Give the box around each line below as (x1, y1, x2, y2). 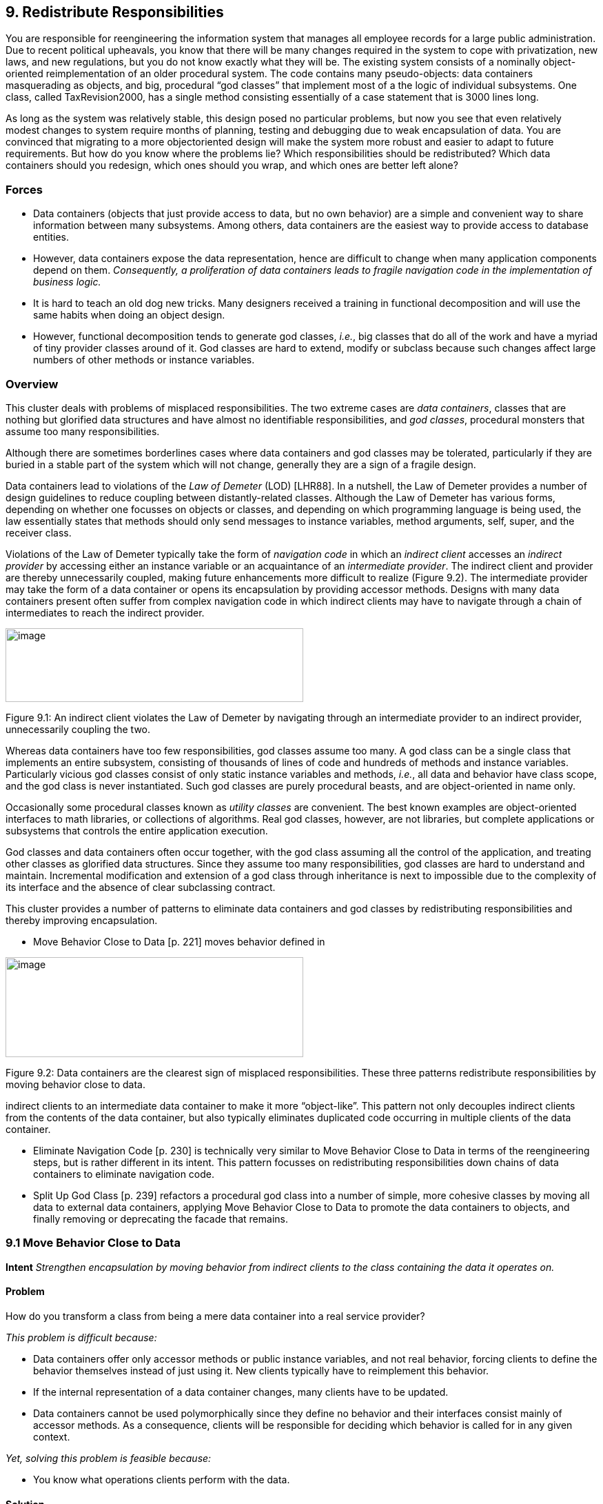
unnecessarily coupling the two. (6, 723, 151, 735)
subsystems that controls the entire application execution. (6, 824, 268, 836)
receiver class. (6, 526, 72, 539)
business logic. (33, 276, 101, 288)
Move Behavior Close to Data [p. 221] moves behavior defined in (33, 935, 325, 947)
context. (33, 1430, 70, 1443)
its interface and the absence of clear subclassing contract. (6, 881, 276, 893)
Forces (6, 182, 43, 197)
